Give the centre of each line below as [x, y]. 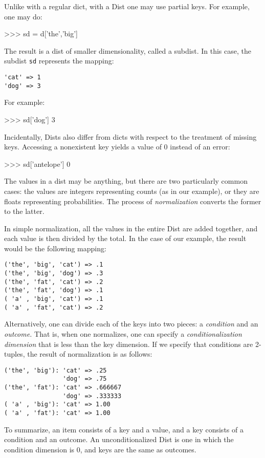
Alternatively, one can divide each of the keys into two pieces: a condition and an [131, 324]
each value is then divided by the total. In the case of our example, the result [125, 238]
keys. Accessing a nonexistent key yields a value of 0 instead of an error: [117, 147]
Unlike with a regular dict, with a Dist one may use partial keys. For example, [127, 6]
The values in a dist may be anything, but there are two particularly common [126, 181]
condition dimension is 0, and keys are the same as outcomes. [100, 449]
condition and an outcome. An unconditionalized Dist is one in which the [119, 439]
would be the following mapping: [55, 248]
